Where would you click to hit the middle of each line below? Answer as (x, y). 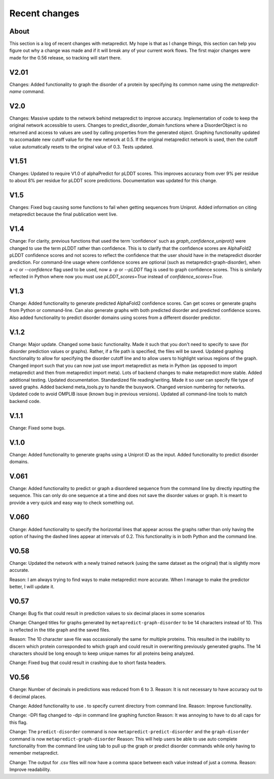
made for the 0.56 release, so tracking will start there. (65, 57)
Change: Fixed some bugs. (38, 428)
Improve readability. (30, 770)
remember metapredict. (34, 753)
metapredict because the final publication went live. (63, 214)
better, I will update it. (32, 587)
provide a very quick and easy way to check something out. (72, 502)
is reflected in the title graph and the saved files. (60, 630)
